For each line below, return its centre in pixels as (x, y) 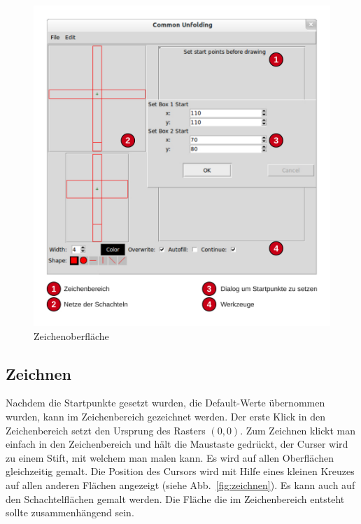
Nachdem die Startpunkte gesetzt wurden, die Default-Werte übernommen (165, 403)
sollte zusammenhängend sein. (70, 512)
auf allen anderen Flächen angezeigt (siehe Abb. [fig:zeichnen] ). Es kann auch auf (180, 484)
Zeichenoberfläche (71, 335)
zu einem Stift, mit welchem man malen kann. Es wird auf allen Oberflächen (170, 457)
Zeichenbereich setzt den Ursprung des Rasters (106, 430)
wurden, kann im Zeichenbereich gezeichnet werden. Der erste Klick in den (165, 416)
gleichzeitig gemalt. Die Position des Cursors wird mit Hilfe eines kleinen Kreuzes (180, 471)
